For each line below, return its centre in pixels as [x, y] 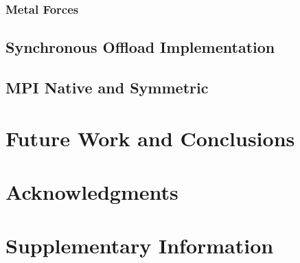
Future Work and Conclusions [150, 138]
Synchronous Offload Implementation [140, 47]
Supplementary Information [140, 245]
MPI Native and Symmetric [107, 88]
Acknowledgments [92, 191]
